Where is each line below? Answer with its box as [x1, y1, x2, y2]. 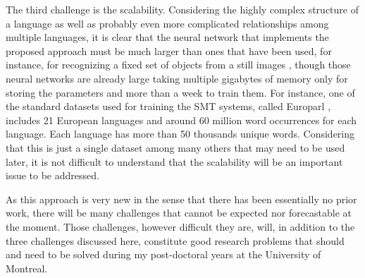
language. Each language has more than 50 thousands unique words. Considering [6, 126, 355, 141]
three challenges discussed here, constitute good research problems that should [6, 233, 345, 248]
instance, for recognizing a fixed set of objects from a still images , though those [6, 57, 351, 72]
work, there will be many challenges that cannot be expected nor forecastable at [6, 205, 352, 220]
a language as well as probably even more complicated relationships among [6, 16, 329, 30]
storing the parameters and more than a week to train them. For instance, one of [6, 85, 355, 99]
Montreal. [6, 260, 48, 275]
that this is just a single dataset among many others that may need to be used [6, 140, 345, 155]
